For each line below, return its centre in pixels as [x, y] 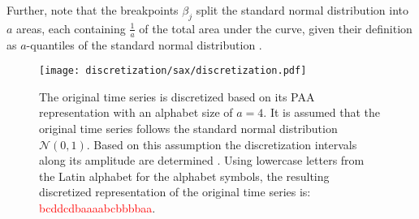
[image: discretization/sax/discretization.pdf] [173, 71]
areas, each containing [71, 28]
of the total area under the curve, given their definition [276, 28]
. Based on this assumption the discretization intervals [222, 144]
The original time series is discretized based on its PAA [177, 96]
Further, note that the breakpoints [93, 10]
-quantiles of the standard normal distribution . [144, 44]
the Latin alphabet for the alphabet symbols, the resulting [184, 176]
